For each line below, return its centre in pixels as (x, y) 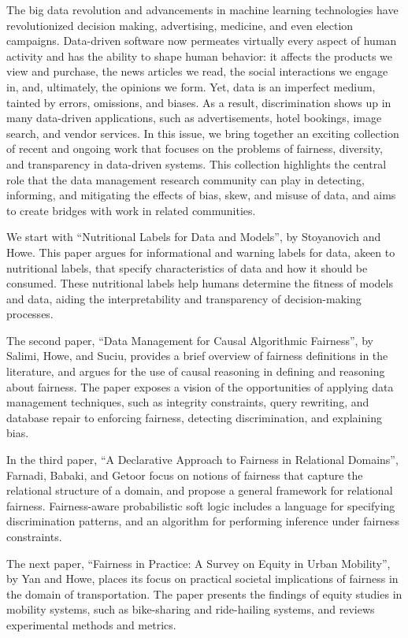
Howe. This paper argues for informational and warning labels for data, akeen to (201, 252)
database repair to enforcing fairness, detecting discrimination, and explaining (194, 417)
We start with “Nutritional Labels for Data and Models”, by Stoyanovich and (194, 237)
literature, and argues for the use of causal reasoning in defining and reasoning (196, 371)
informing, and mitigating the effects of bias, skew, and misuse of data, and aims (201, 195)
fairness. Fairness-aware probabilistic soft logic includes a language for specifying (201, 505)
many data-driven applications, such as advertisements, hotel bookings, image (194, 118)
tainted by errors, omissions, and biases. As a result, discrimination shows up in (199, 102)
